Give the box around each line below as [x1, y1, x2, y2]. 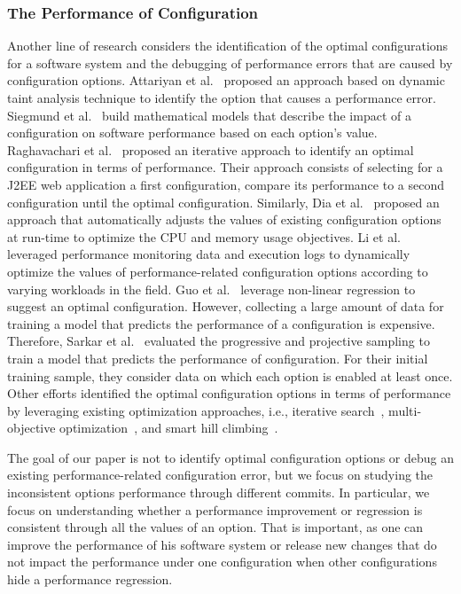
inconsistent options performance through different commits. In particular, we [7, 483, 430, 502]
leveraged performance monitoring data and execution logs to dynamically [7, 245, 410, 263]
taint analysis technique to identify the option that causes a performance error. [7, 89, 436, 106]
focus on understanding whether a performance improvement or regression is [7, 500, 423, 519]
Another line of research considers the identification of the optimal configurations [7, 36, 449, 55]
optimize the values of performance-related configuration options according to [7, 262, 428, 280]
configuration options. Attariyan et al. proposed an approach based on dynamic [7, 71, 445, 90]
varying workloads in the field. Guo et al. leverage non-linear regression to [7, 279, 416, 298]
